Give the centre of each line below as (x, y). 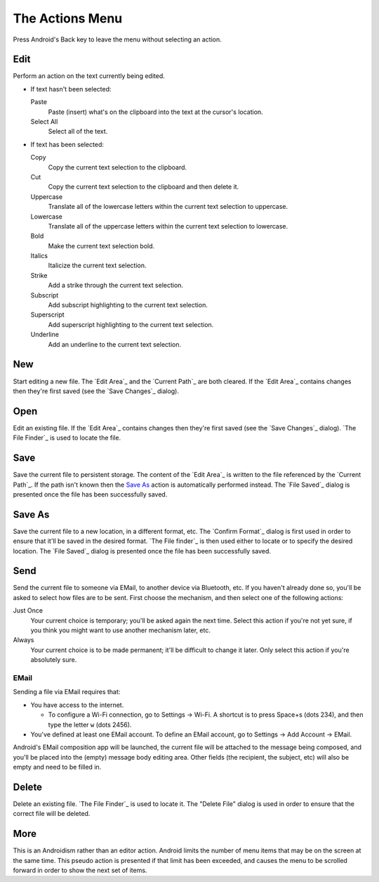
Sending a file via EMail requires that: (67, 692)
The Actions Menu (68, 18)
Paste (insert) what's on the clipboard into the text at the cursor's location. (155, 112)
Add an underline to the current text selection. (115, 344)
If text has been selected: (67, 144)
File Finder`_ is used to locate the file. (67, 438)
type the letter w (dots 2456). (90, 724)
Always (24, 640)
